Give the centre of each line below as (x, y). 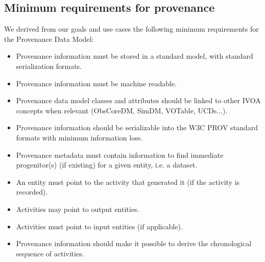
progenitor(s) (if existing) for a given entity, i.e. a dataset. (107, 165)
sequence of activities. (50, 253)
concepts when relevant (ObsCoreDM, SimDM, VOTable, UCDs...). (122, 110)
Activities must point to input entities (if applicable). (99, 226)
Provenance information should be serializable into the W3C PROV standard (137, 127)
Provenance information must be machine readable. (97, 83)
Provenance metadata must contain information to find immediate (120, 154)
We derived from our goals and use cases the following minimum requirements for (131, 29)
